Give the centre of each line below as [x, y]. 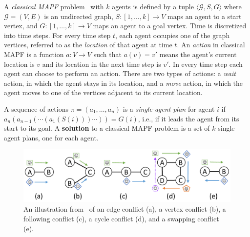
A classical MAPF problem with [54, 6]
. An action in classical [211, 45]
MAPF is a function [34, 54]
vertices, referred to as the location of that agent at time [88, 45]
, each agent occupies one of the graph [172, 35]
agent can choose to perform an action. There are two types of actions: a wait [120, 73]
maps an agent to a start [205, 16]
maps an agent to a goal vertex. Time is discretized [170, 26]
